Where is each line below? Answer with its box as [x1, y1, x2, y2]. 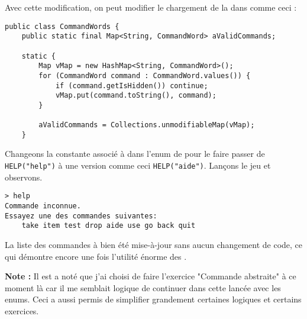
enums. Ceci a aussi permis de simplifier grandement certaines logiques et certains [5, 293, 302, 305]
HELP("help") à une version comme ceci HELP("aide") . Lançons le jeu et [5, 159, 271, 172]
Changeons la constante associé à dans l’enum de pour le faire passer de [5, 147, 265, 160]
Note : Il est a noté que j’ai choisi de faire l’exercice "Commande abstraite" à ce [5, 270, 296, 282]
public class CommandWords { [5, 22, 119, 31]
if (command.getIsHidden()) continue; [55, 81, 208, 90]
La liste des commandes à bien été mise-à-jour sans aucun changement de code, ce [5, 238, 303, 250]
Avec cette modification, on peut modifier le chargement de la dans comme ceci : [5, 1, 297, 13]
